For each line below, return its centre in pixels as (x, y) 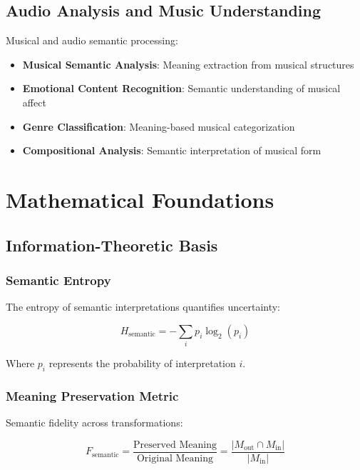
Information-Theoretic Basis (112, 245)
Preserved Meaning (175, 445)
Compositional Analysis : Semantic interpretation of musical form (172, 150)
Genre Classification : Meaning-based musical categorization (159, 126)
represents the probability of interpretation (142, 363)
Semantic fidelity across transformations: (94, 422)
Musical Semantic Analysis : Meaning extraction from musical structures (188, 64)
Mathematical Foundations (140, 199)
